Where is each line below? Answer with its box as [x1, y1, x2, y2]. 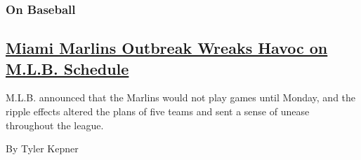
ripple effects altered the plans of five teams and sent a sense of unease [6, 104, 310, 119]
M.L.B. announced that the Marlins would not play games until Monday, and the [6, 90, 356, 105]
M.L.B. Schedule [6, 57, 129, 79]
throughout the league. [6, 117, 104, 132]
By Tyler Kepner [6, 141, 79, 156]
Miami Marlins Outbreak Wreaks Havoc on [6, 37, 328, 59]
